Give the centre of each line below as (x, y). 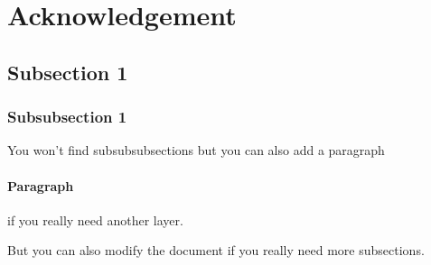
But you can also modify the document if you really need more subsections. (216, 250)
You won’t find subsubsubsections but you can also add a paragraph (196, 150)
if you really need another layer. (95, 219)
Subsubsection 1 (67, 117)
